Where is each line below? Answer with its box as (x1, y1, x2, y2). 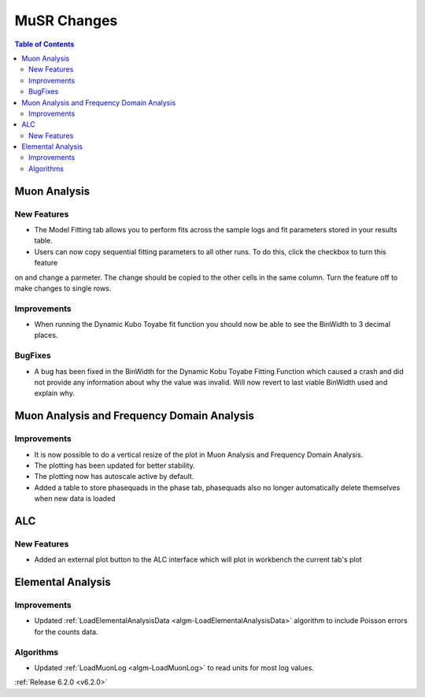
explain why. (34, 388, 75, 398)
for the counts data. (34, 627, 98, 636)
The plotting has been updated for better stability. (34, 461, 196, 470)
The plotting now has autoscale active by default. (34, 472, 194, 481)
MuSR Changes (14, 12, 118, 29)
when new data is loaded (34, 494, 116, 503)
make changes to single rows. (14, 284, 112, 293)
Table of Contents (14, 39, 75, 49)
